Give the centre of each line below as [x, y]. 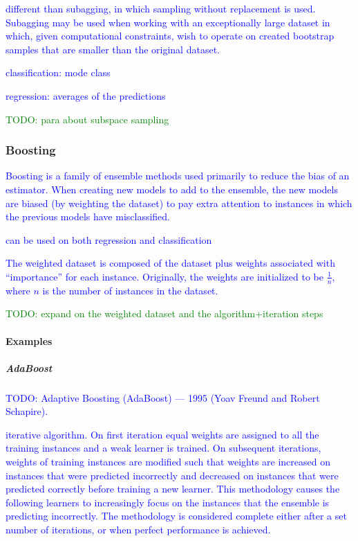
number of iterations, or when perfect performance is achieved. [138, 530]
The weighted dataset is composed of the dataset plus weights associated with [170, 263]
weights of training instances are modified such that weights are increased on [168, 462]
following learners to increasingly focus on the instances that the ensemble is [168, 502]
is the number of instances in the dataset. [130, 290]
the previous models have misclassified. [88, 216]
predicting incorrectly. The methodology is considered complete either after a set [176, 516]
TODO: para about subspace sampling [87, 119]
